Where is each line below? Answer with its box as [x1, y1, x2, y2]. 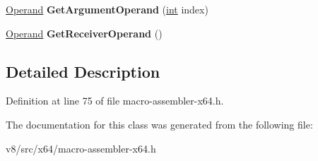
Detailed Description [6, 60, 160, 82]
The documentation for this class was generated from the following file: [6, 117, 313, 131]
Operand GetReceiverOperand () [6, 25, 163, 40]
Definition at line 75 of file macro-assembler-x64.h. [6, 93, 224, 108]
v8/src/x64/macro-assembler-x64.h [6, 141, 156, 155]
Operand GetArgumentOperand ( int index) [6, 2, 208, 16]
